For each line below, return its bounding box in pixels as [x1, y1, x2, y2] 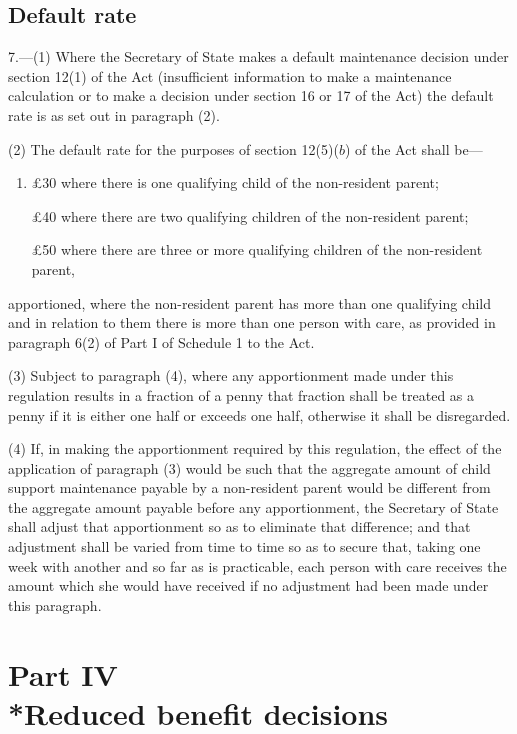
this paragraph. [8, 594, 102, 615]
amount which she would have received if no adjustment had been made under [8, 575, 489, 596]
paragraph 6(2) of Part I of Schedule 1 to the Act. [8, 331, 315, 352]
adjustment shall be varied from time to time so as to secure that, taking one [8, 536, 481, 557]
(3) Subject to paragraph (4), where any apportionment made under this [8, 365, 454, 386]
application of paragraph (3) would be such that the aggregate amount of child [8, 457, 491, 478]
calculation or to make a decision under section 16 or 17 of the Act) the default [8, 85, 494, 106]
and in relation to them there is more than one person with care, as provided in [8, 312, 496, 333]
